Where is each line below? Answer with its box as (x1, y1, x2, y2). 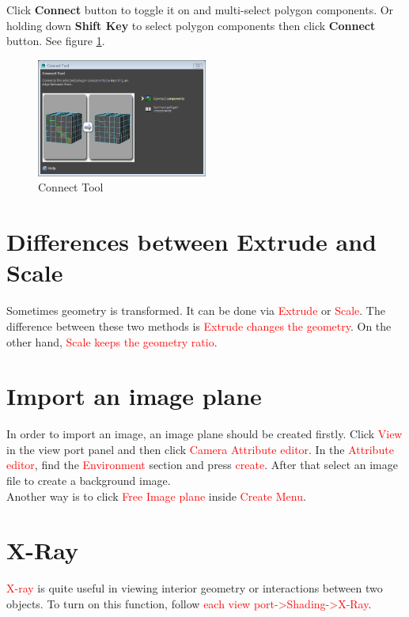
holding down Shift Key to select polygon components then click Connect (6, 17, 376, 33)
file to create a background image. (6, 472, 171, 489)
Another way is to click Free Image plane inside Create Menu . (6, 487, 306, 504)
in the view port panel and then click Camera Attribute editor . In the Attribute (6, 441, 394, 457)
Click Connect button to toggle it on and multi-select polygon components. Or (6, 2, 394, 17)
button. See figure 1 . (6, 32, 105, 49)
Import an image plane (6, 380, 262, 412)
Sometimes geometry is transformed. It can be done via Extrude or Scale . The (6, 302, 385, 319)
